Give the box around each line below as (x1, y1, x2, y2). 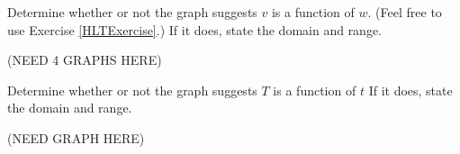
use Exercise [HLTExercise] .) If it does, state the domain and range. (7, 20, 383, 39)
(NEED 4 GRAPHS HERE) (7, 50, 162, 69)
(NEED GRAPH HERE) (7, 128, 145, 147)
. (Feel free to (367, 3, 442, 21)
